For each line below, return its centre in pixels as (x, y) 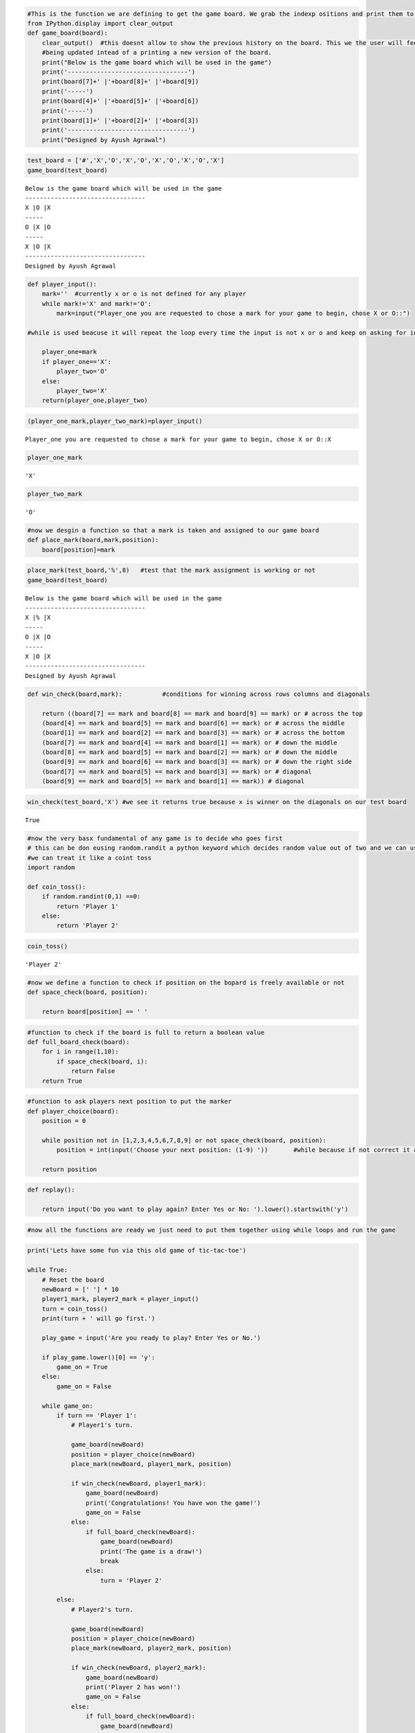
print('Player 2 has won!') (133, 1687)
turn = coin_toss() (75, 1309)
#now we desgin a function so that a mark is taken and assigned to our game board (173, 530)
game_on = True (82, 1367)
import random (51, 867)
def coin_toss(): (57, 887)
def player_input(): (62, 284)
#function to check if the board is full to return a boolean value (146, 1032)
